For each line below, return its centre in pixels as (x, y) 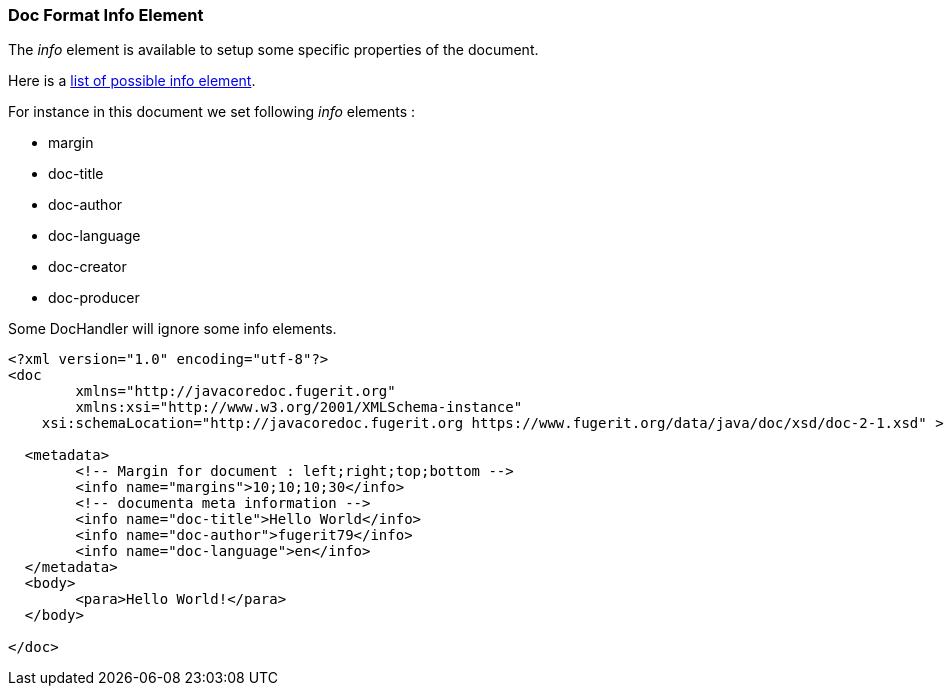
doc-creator (87, 267)
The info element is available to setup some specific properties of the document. (273, 50)
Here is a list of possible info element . (132, 81)
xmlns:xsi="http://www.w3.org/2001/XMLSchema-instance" (299, 407)
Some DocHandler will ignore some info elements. (172, 329)
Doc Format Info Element (106, 15)
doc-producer (94, 298)
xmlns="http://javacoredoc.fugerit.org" (235, 391)
